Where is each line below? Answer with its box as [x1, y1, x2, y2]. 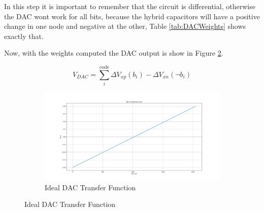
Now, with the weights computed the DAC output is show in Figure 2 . [4, 48, 223, 58]
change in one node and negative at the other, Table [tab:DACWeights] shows [4, 21, 246, 31]
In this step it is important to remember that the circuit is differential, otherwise [4, 1, 255, 11]
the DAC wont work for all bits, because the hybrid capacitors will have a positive [4, 11, 260, 21]
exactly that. [4, 30, 44, 41]
